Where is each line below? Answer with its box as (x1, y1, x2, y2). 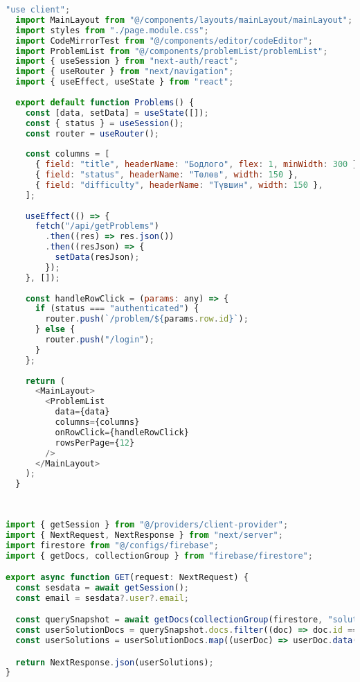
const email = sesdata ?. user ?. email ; (15, 593, 189, 603)
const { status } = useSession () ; (25, 118, 184, 128)
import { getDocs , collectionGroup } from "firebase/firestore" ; (6, 550, 313, 561)
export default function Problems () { (15, 97, 195, 107)
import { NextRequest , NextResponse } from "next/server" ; (6, 530, 283, 540)
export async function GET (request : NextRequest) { (6, 572, 249, 583)
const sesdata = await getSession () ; (15, 582, 189, 593)
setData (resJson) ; (55, 252, 140, 262)
